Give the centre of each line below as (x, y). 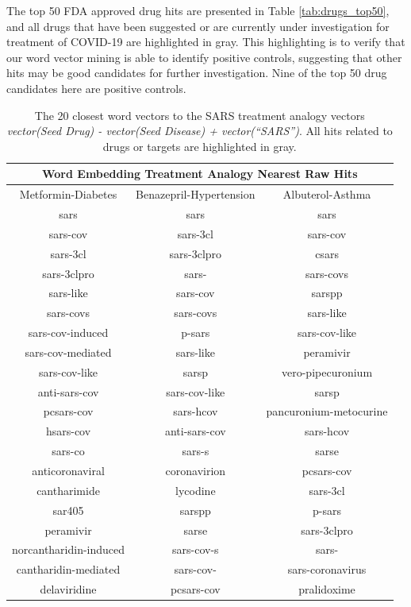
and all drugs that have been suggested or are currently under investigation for (198, 26)
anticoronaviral (68, 470)
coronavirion (196, 470)
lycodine (196, 490)
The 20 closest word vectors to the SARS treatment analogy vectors (200, 115)
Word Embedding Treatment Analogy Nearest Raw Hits (200, 174)
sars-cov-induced (68, 332)
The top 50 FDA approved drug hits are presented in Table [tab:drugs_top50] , (198, 10)
